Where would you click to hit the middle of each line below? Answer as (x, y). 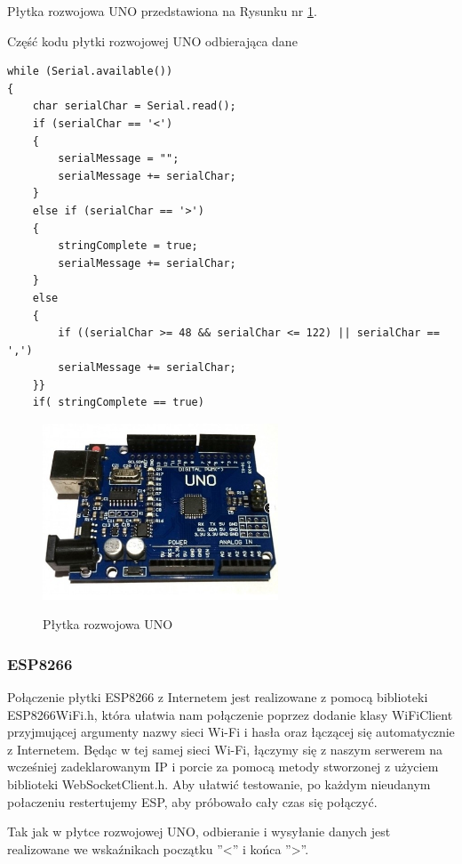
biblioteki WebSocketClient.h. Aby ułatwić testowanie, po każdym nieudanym (219, 784)
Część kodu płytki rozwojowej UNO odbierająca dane (152, 40)
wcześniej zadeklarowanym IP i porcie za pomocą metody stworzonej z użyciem (223, 767)
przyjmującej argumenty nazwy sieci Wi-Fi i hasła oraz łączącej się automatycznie (231, 732)
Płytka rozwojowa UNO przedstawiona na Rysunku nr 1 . (162, 11)
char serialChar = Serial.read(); (134, 106)
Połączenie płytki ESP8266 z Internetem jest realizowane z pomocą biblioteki (218, 697)
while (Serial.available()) (90, 72)
